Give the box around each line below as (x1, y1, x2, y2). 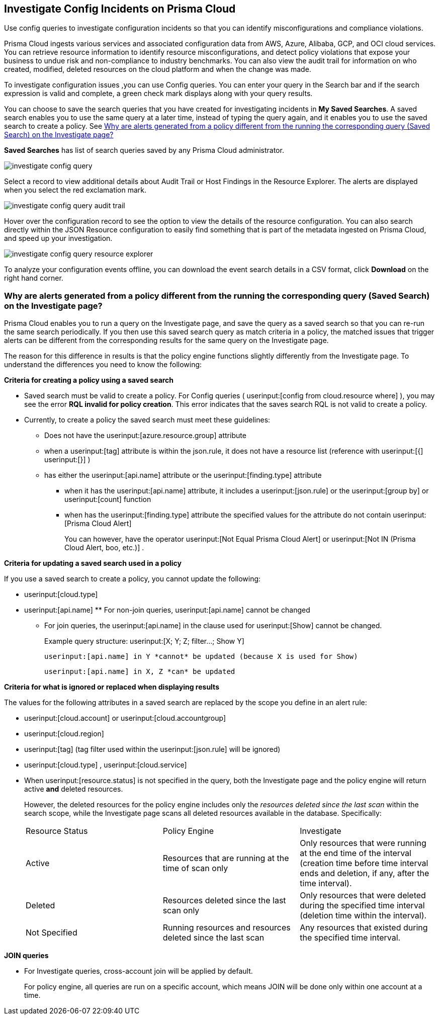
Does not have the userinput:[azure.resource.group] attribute (44, 431, 246, 440)
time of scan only (162, 863, 228, 874)
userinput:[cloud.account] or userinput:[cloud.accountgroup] (24, 714, 226, 723)
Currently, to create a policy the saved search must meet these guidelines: (24, 415, 271, 424)
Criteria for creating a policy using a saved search (4, 376, 174, 385)
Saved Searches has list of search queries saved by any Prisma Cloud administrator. (4, 146, 284, 155)
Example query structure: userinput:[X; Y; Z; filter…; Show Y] (44, 637, 244, 646)
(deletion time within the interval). (300, 910, 427, 921)
